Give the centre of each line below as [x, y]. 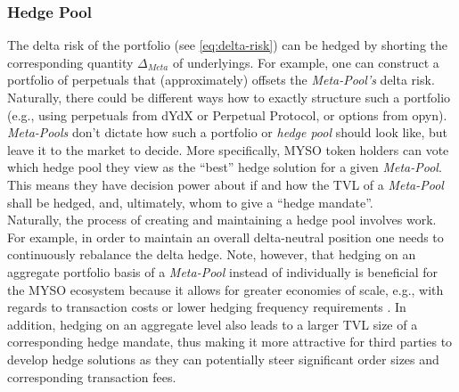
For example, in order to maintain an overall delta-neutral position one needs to [225, 237]
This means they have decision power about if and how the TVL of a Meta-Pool [225, 184]
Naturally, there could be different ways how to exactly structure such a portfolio [229, 97]
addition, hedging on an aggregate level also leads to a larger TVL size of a [213, 324]
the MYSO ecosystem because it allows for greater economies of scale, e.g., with [225, 289]
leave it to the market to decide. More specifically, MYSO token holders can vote [228, 149]
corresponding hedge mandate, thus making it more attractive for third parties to [230, 342]
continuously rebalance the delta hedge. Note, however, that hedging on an [212, 254]
